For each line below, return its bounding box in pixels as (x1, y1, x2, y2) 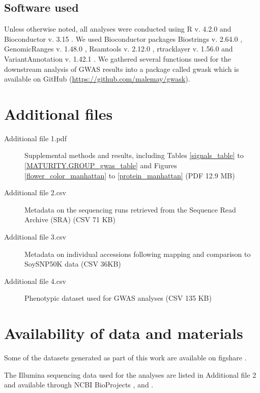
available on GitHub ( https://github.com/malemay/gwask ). (4, 73, 190, 84)
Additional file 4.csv (4, 275, 66, 286)
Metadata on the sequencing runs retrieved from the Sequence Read (24, 204, 236, 215)
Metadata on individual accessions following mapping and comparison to (24, 248, 251, 259)
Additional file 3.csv (4, 231, 66, 242)
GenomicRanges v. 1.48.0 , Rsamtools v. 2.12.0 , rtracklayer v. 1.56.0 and (4, 43, 233, 54)
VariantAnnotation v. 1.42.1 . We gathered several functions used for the (4, 53, 231, 64)
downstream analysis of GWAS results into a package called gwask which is (4, 63, 239, 74)
